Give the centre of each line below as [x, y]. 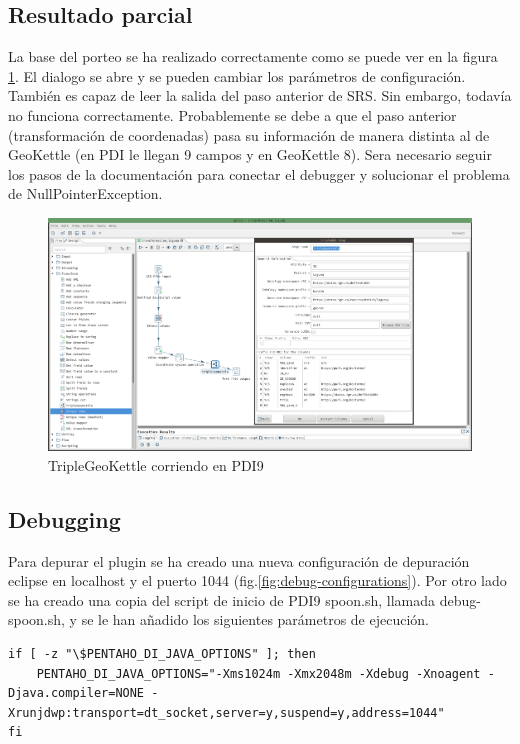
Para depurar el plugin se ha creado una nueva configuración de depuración [239, 560]
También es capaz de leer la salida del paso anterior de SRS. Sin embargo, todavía [260, 95]
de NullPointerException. [85, 193]
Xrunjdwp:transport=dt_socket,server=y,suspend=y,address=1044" [226, 712]
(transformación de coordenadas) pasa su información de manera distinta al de [249, 134]
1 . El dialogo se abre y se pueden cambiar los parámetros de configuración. [237, 75]
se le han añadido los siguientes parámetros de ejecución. [255, 619]
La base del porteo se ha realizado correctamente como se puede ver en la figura [253, 56]
